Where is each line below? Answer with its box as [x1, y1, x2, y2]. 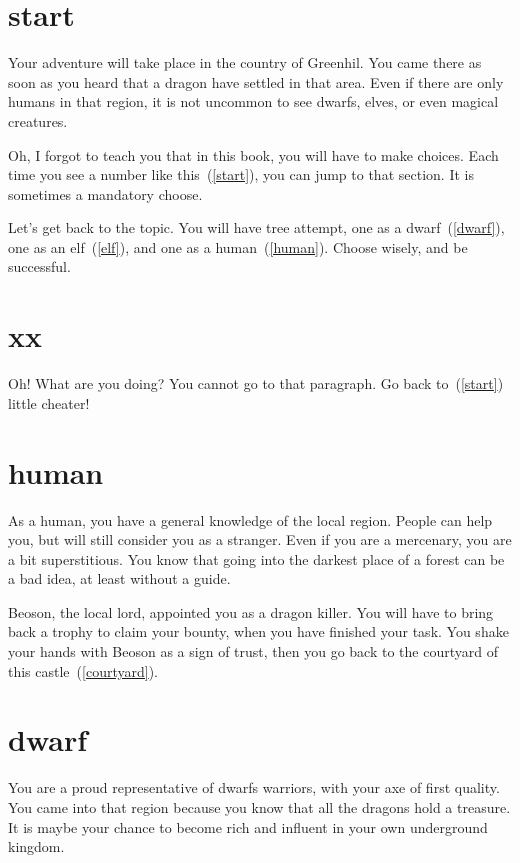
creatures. [8, 110, 68, 131]
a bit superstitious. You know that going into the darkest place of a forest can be [8, 548, 505, 569]
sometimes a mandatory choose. [8, 183, 203, 204]
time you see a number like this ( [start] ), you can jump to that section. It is [8, 164, 474, 185]
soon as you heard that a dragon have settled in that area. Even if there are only [8, 71, 504, 92]
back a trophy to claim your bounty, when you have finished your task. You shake [8, 621, 509, 642]
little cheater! [8, 392, 90, 413]
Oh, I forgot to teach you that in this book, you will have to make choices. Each [8, 144, 499, 165]
